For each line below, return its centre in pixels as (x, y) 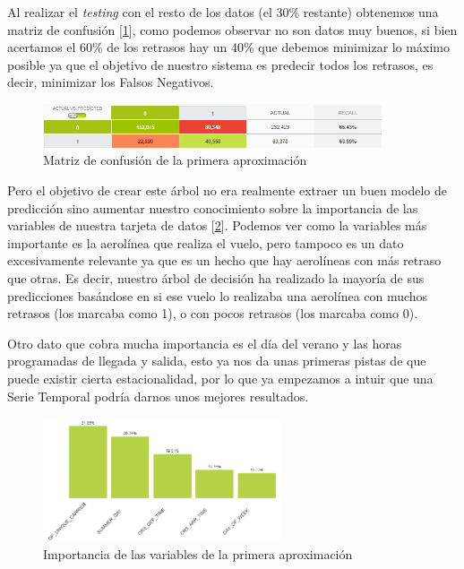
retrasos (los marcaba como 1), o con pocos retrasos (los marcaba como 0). (213, 313)
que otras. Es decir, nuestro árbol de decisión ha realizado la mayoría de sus (216, 277)
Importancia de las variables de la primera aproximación (198, 554)
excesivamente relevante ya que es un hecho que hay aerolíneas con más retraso (224, 260)
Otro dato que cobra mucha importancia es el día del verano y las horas (205, 343)
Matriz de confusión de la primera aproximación (175, 160)
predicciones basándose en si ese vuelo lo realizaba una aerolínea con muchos (218, 295)
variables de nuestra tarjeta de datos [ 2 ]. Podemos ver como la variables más (217, 225)
